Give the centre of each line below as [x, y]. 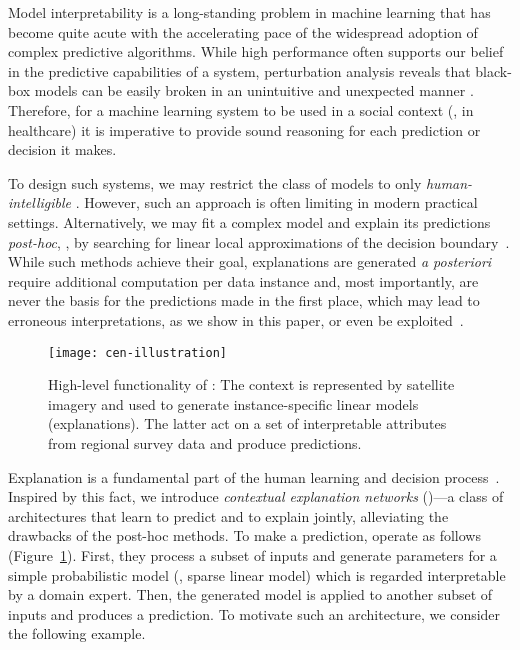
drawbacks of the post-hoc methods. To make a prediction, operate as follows [244, 535]
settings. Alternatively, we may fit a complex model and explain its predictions [249, 221]
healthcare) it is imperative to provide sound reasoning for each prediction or [244, 129]
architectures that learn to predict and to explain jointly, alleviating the [228, 515]
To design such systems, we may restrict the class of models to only [215, 182]
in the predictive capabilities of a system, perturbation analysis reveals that [239, 70]
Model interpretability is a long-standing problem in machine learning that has [249, 12]
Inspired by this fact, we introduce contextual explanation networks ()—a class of [256, 496]
